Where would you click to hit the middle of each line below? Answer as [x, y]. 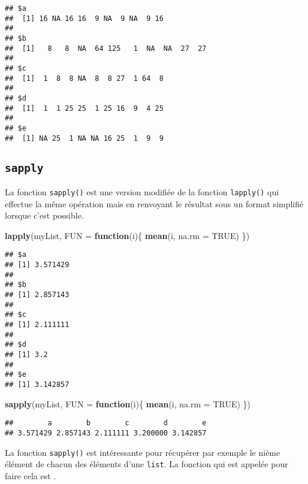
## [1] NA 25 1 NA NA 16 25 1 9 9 [84, 138]
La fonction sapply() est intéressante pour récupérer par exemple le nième [143, 452]
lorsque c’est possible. [44, 215]
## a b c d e [106, 423]
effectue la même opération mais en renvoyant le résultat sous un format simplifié [154, 203]
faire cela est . [31, 475]
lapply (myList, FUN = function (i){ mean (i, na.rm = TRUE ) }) [127, 235]
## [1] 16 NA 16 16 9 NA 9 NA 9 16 [84, 18]
